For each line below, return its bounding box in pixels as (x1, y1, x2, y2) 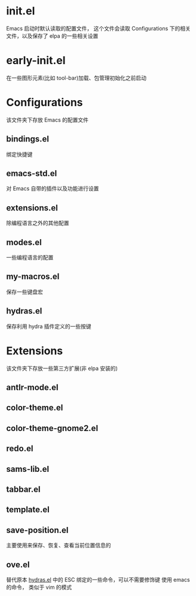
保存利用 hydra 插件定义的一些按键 (6, 323, 91, 330)
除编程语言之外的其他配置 (6, 219, 69, 227)
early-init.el (6, 54, 66, 67)
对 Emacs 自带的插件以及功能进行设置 (6, 185, 99, 192)
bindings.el (6, 134, 50, 145)
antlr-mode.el (6, 383, 59, 393)
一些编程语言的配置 (6, 254, 54, 261)
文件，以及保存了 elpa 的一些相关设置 (6, 32, 99, 40)
